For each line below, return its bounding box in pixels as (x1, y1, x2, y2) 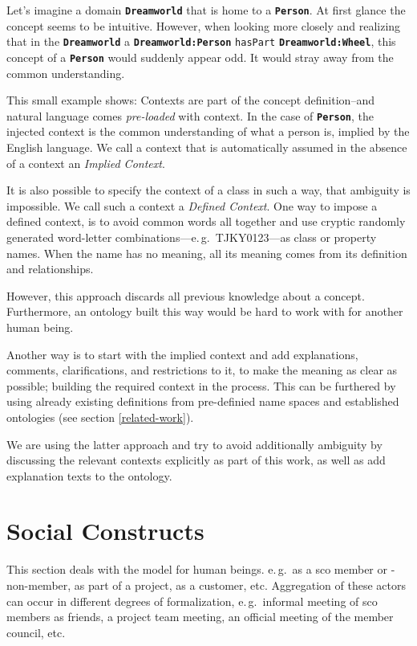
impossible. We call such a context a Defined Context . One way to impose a (6, 197, 378, 214)
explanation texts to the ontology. (6, 467, 172, 484)
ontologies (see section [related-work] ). (6, 408, 194, 425)
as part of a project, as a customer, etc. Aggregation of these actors (74, 577, 406, 593)
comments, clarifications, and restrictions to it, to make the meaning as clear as (6, 362, 398, 378)
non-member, (6, 577, 71, 593)
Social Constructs (6, 514, 204, 547)
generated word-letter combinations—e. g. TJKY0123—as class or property (6, 228, 377, 245)
